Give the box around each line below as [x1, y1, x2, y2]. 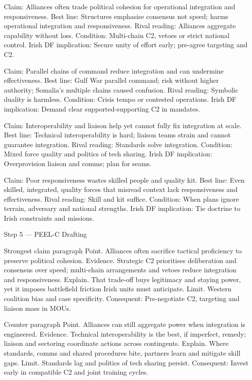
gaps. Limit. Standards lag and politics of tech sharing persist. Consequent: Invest [4, 357, 249, 367]
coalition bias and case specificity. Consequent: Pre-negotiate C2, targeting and [4, 293, 240, 304]
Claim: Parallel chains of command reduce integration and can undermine [4, 65, 224, 76]
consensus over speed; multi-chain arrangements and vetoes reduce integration [4, 265, 236, 275]
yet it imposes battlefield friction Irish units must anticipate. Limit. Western [4, 284, 232, 294]
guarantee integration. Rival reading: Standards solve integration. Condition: [4, 139, 233, 149]
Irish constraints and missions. [4, 212, 94, 223]
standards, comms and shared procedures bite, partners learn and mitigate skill [4, 348, 241, 358]
